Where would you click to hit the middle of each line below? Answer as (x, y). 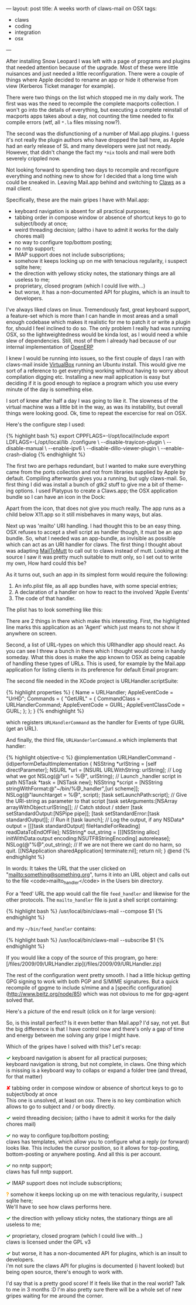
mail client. (19, 189)
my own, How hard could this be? (46, 563)
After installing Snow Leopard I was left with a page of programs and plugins (98, 61)
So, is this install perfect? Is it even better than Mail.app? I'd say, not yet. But (98, 1023)
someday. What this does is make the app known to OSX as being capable (96, 657)
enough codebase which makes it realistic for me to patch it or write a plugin (98, 322)
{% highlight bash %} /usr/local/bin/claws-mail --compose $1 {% (84, 911)
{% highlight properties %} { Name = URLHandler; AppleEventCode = (90, 692)
